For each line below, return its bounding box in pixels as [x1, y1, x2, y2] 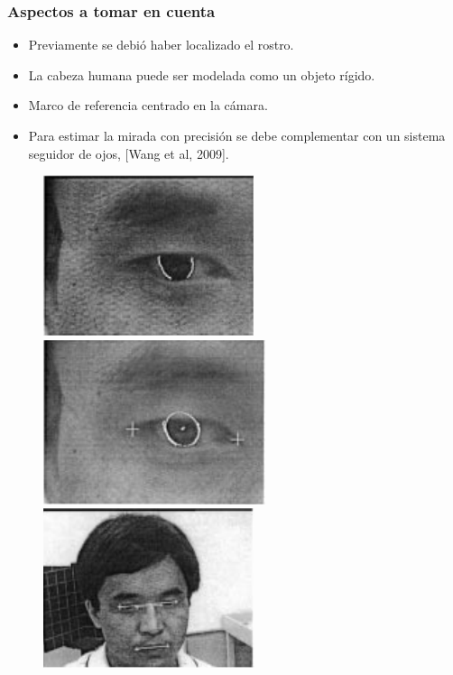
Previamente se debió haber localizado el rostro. [28, 35, 294, 54]
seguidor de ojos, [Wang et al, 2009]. [28, 143, 229, 162]
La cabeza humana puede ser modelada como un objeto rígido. [28, 65, 375, 84]
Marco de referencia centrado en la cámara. [28, 96, 268, 115]
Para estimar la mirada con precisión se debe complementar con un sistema [28, 126, 446, 144]
